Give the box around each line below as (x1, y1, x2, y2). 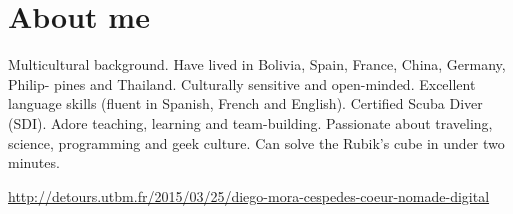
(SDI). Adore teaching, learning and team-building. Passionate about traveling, (8, 112, 493, 133)
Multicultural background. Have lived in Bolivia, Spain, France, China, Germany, (8, 54, 506, 75)
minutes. (8, 152, 60, 173)
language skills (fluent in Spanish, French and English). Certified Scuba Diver (8, 93, 483, 114)
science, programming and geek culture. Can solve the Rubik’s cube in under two (8, 132, 505, 153)
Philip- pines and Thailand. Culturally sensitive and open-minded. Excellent (8, 73, 476, 94)
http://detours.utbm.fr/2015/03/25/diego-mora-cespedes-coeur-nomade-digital (8, 185, 490, 206)
